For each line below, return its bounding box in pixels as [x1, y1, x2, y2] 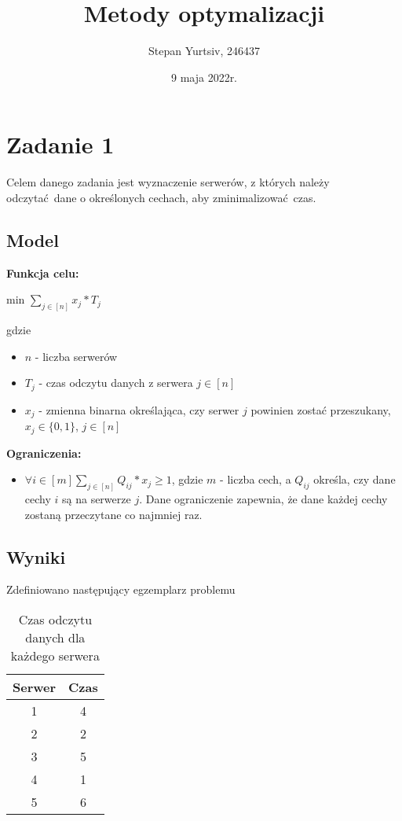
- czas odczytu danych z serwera [38, 374, 193, 391]
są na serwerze [62, 491, 131, 507]
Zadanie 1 [6, 128, 115, 160]
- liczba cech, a [220, 471, 291, 488]
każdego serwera [10, 646, 100, 665]
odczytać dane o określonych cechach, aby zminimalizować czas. [6, 189, 316, 205]
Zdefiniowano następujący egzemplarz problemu [6, 581, 236, 598]
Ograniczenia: [6, 444, 82, 461]
